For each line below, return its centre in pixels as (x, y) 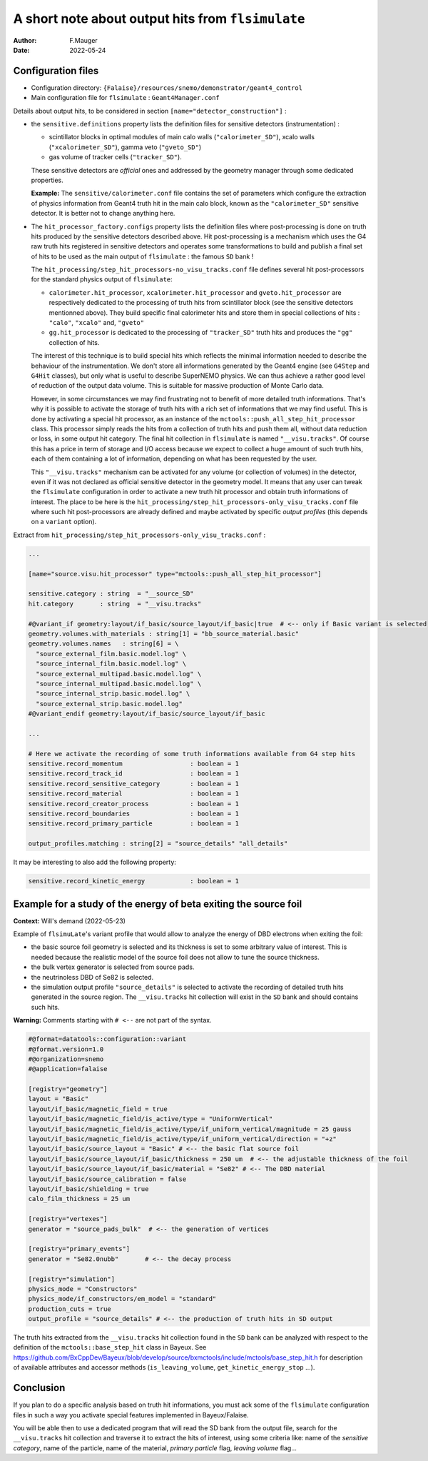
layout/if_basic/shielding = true (88, 1189)
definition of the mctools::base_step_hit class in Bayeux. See (110, 1347)
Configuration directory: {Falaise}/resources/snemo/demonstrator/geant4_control (167, 87)
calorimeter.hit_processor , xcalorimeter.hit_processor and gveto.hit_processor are (195, 292)
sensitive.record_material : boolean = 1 (133, 794)
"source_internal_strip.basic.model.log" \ (113, 694)
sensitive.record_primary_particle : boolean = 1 (133, 824)
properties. (47, 180)
